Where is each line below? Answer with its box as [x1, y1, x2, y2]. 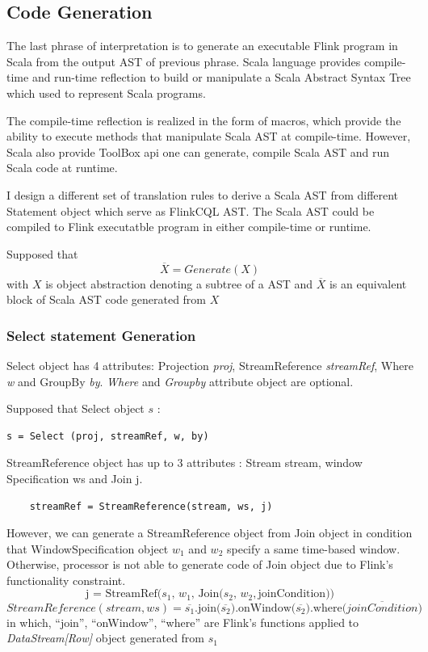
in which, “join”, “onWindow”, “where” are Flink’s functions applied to [6, 613, 359, 630]
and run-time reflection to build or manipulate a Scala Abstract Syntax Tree [31, 69, 411, 86]
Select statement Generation [6, 325, 196, 345]
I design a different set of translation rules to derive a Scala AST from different [6, 186, 399, 203]
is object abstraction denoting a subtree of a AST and [45, 275, 313, 292]
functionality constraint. [6, 571, 126, 588]
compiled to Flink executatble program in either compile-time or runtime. [6, 218, 371, 235]
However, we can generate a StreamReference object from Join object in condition [6, 524, 413, 541]
